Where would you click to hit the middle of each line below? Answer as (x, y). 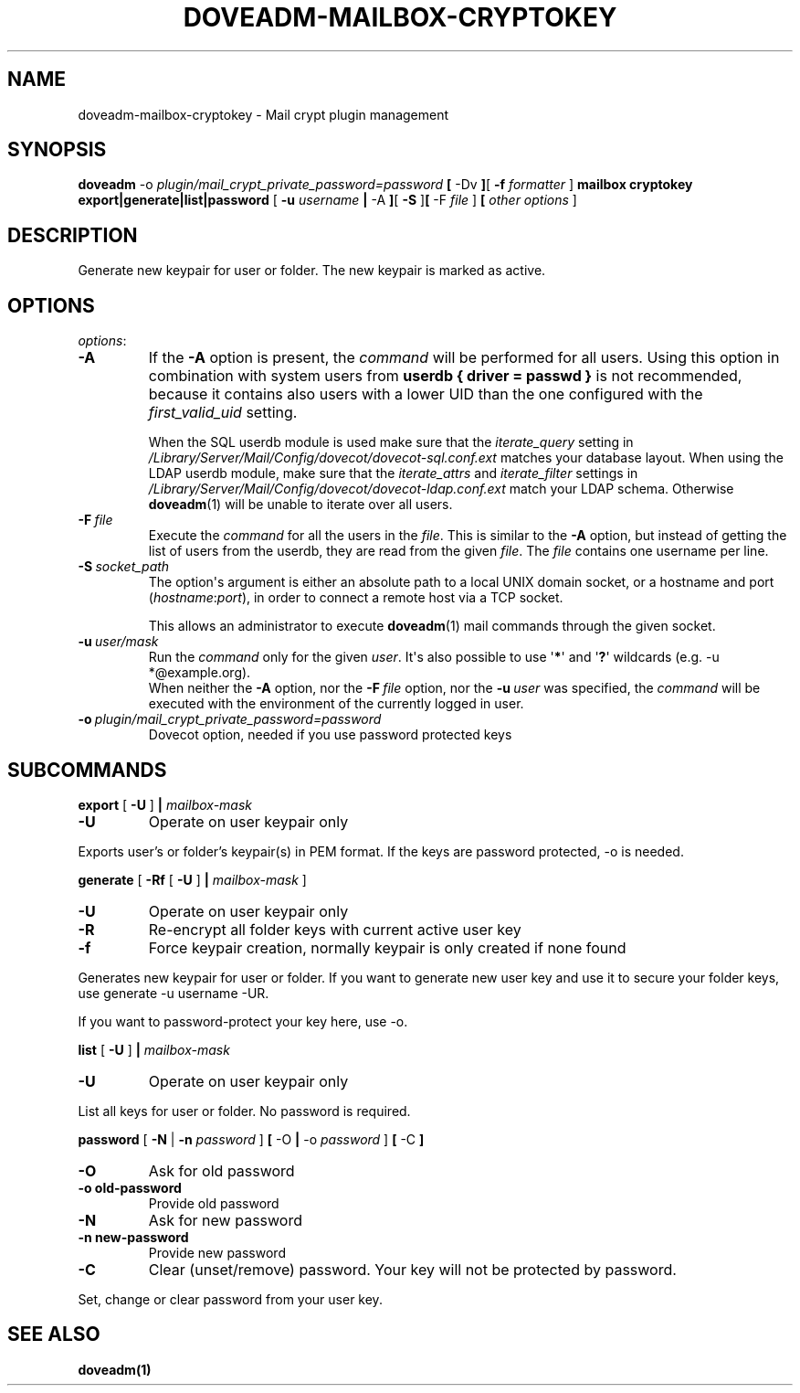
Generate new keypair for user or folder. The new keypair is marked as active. (312, 271)
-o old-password (130, 1187)
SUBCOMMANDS (87, 770)
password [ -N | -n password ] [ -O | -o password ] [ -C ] (251, 1139)
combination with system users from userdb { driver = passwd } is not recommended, (445, 376)
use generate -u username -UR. (174, 993)
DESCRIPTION (73, 235)
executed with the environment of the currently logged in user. (336, 704)
